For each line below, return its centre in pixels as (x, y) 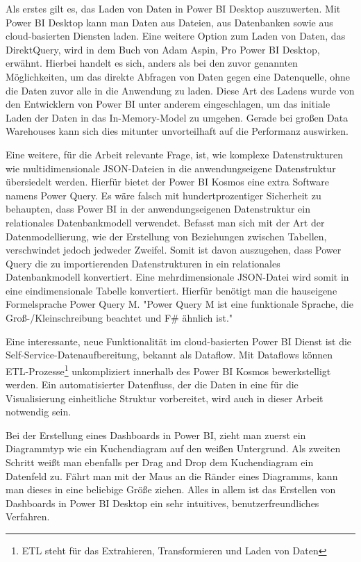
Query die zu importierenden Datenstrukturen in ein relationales (143, 263)
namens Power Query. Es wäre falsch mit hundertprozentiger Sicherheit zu (163, 195)
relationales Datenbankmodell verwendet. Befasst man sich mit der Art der (165, 222)
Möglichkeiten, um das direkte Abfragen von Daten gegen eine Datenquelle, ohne (178, 76)
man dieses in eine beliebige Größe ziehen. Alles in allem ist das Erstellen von (171, 489)
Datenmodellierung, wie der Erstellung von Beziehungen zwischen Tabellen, (166, 236)
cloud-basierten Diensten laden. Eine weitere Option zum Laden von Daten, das (176, 36)
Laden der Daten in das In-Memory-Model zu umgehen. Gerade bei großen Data (177, 117)
